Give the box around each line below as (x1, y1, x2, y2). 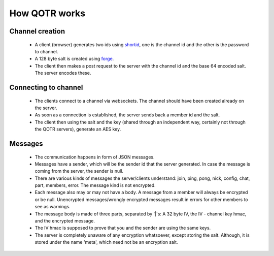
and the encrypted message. (35, 218, 95, 224)
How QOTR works (9, 8, 86, 19)
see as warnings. (35, 204, 71, 210)
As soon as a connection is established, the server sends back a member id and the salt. (35, 112, 220, 118)
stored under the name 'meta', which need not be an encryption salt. (35, 239, 178, 245)
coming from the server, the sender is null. (35, 168, 124, 174)
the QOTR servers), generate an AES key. (35, 126, 121, 132)
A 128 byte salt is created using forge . (35, 56, 114, 62)
